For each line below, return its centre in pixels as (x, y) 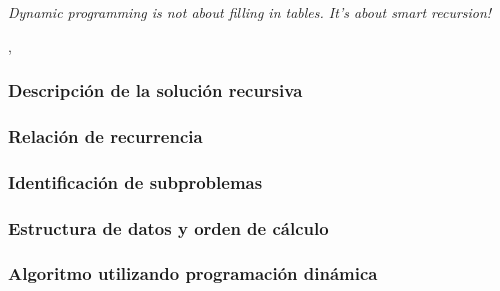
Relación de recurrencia (105, 135)
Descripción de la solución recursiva (155, 90)
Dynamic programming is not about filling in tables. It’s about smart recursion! (250, 12)
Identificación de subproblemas (135, 181)
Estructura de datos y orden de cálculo (168, 227)
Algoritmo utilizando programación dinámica (193, 273)
